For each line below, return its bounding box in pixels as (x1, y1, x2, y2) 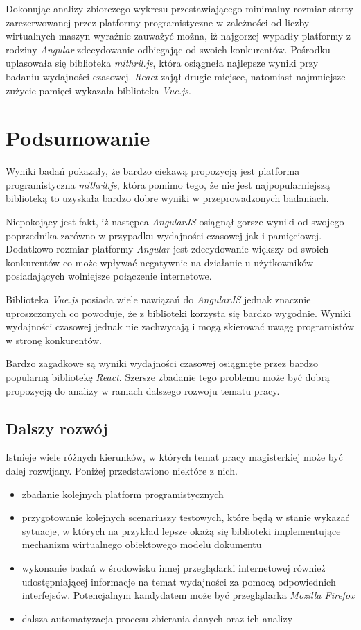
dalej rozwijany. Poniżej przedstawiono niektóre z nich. (6, 463, 238, 477)
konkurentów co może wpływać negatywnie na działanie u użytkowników (6, 255, 314, 269)
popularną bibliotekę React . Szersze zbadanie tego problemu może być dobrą (6, 370, 330, 384)
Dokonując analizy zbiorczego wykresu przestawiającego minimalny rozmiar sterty (6, 1, 353, 15)
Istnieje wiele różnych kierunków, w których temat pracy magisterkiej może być (6, 450, 343, 464)
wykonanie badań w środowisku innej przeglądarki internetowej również (21, 560, 326, 574)
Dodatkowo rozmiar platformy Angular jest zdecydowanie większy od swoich (6, 241, 329, 256)
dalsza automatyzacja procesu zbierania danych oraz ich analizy (21, 611, 293, 625)
